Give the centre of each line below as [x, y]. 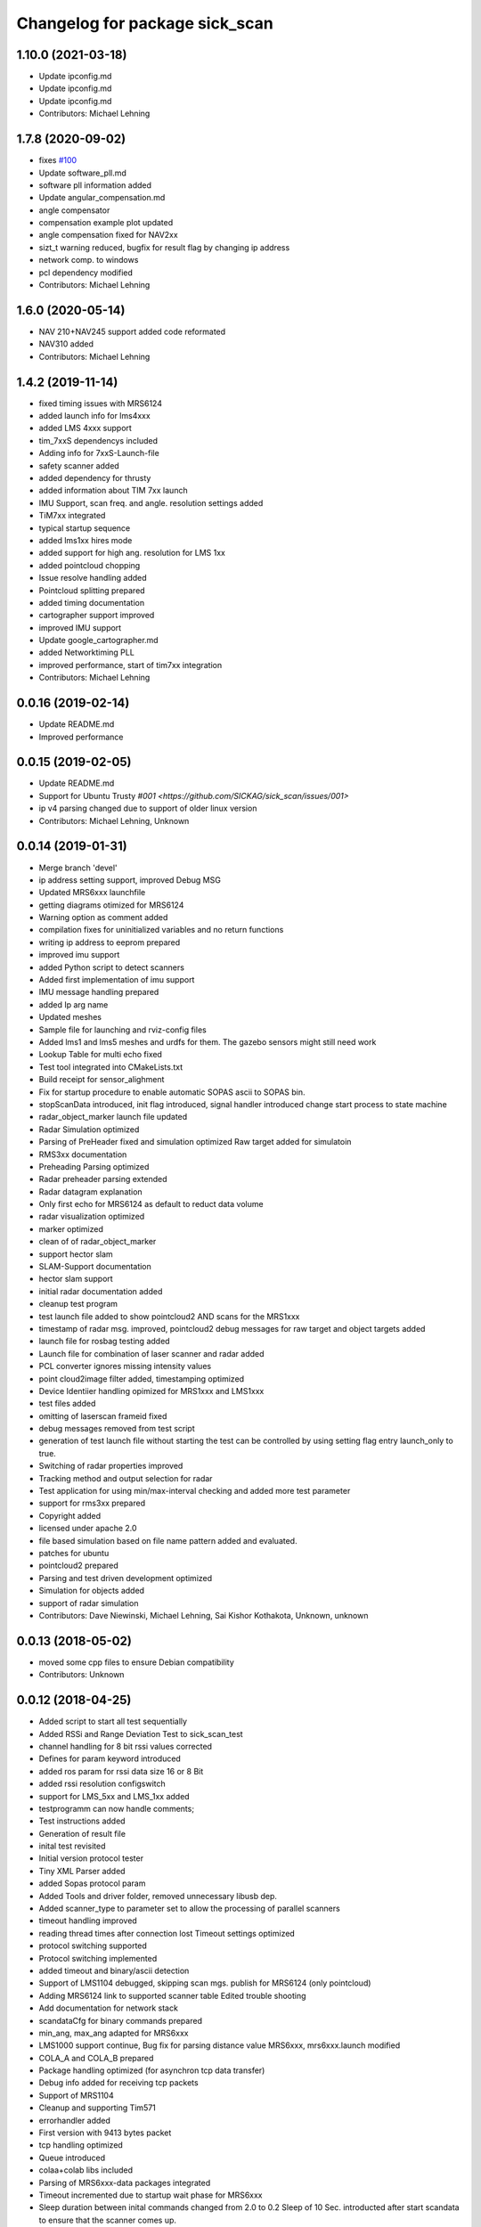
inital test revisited [72, 1846]
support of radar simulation [89, 1603]
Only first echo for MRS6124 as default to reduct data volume [151, 1204]
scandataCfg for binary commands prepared [120, 2020]
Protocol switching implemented [98, 1958]
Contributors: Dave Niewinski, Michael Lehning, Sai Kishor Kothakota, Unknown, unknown [204, 1615]
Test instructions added [82, 1821]
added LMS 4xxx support [86, 428]
